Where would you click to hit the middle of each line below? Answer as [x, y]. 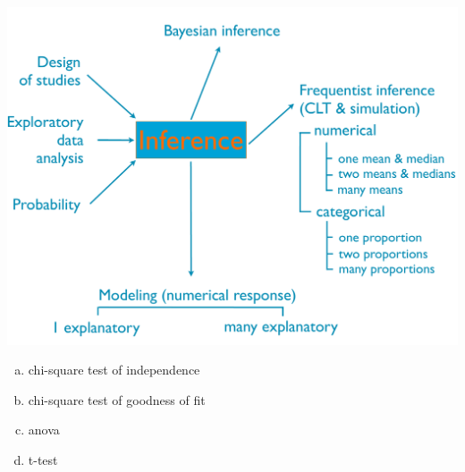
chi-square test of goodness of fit [117, 399]
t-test [43, 459]
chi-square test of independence [114, 370]
